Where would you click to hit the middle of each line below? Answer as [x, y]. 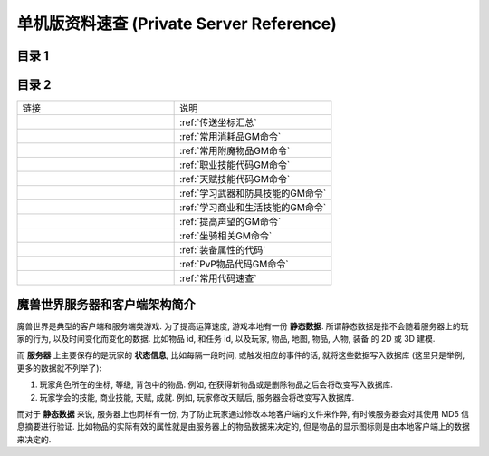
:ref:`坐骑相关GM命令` [226, 236]
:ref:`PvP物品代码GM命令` [234, 265]
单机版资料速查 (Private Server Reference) [177, 24]
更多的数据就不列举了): [59, 368]
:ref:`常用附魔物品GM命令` [235, 151]
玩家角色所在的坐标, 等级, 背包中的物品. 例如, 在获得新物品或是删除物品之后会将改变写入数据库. [216, 384]
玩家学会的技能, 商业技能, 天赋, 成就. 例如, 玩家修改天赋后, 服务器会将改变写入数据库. [197, 397]
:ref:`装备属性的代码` [223, 250]
